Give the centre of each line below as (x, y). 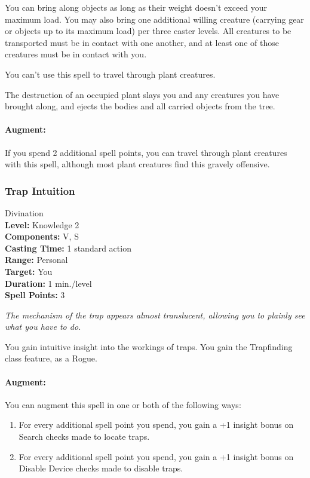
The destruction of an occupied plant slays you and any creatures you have (142, 94)
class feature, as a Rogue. (51, 358)
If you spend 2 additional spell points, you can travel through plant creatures (146, 152)
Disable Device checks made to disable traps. (101, 468)
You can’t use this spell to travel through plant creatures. (110, 74)
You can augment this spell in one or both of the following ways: (123, 404)
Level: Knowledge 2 (42, 224)
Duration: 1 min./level (48, 283)
